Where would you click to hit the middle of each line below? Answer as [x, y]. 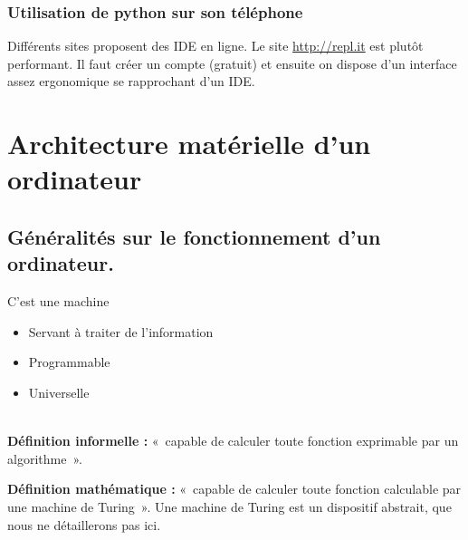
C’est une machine [58, 301]
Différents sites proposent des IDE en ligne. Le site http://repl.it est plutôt [215, 46]
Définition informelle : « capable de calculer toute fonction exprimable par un [233, 441]
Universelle [59, 392]
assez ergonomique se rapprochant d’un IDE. [131, 81]
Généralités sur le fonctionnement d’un [194, 236]
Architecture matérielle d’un [189, 144]
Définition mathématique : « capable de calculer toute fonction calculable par [234, 489]
